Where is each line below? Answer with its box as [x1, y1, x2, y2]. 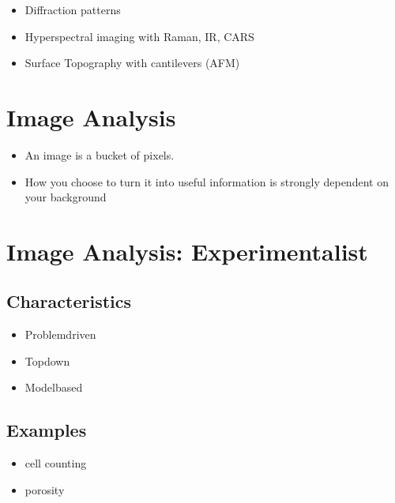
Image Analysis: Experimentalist [6, 235, 368, 267]
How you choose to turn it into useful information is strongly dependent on [24, 173, 389, 190]
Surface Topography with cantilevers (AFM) [24, 54, 240, 71]
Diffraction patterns [24, 2, 121, 17]
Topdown [24, 352, 70, 369]
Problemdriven [24, 326, 96, 343]
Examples [6, 418, 87, 442]
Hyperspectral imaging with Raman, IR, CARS [24, 28, 254, 44]
